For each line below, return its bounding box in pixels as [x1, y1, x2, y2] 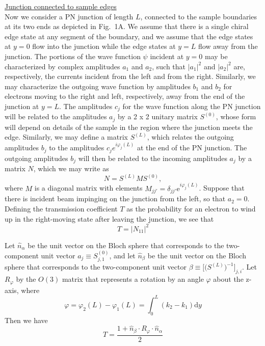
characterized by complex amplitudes [5, 61, 120, 71]
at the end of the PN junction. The [137, 142, 247, 153]
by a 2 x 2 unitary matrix [117, 111, 198, 122]
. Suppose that [199, 182, 245, 193]
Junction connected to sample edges [5, 1, 117, 11]
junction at [5, 100, 39, 111]
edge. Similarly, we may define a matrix [5, 131, 128, 142]
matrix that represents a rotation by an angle [62, 274, 204, 284]
